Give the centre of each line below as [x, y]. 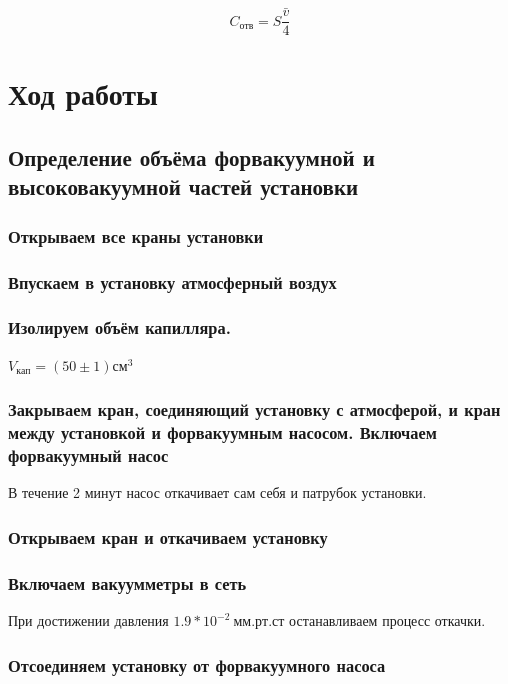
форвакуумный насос [88, 455]
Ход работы [83, 93]
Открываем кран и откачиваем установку [168, 536]
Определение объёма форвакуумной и [191, 157]
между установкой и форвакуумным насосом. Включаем [222, 432]
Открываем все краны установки [136, 235]
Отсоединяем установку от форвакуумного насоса [197, 664]
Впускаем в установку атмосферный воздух [172, 281]
